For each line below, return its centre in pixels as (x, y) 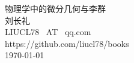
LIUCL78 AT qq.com (48, 32)
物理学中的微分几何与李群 (55, 8)
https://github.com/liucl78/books (67, 43)
